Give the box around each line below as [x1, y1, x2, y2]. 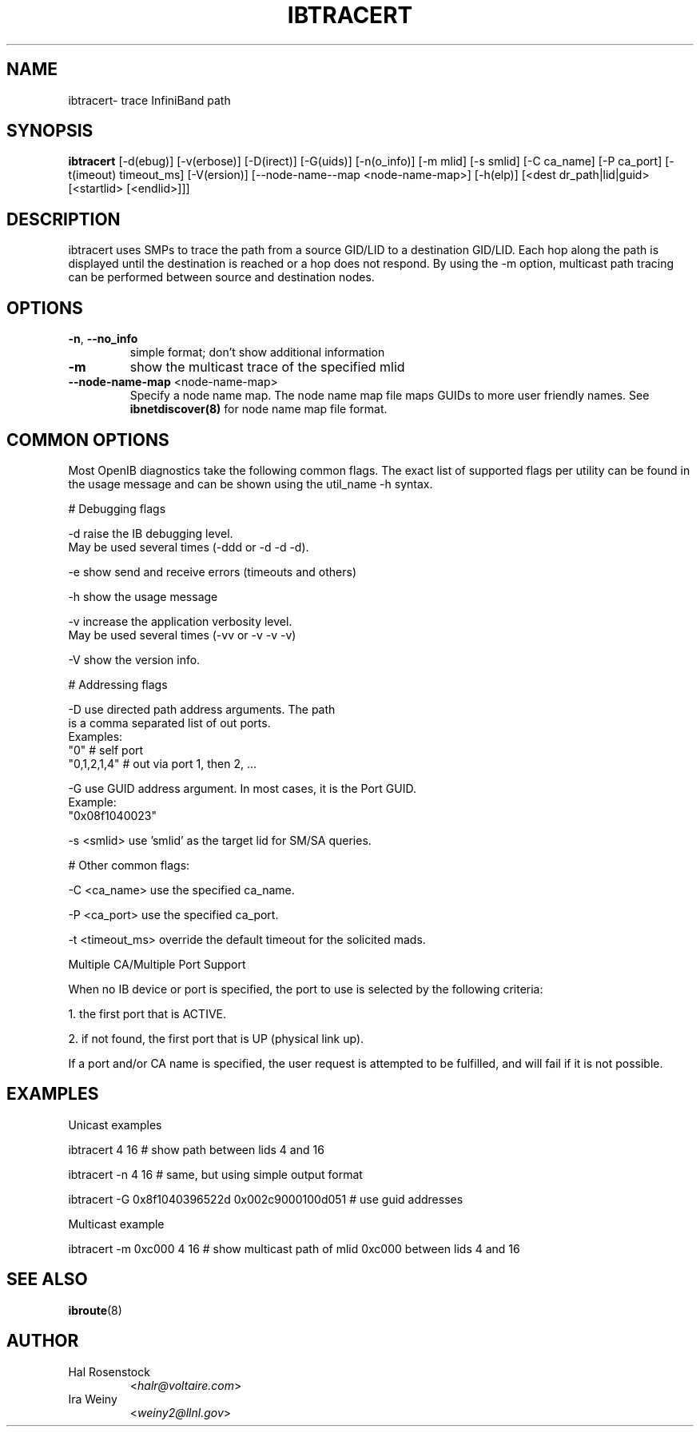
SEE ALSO [6, 1269, 88, 1290]
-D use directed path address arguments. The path [68, 702, 336, 716]
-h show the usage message [68, 589, 218, 603]
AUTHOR [6, 1331, 79, 1351]
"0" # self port [68, 742, 144, 757]
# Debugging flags [68, 501, 166, 515]
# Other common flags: [68, 858, 190, 872]
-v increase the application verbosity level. [68, 614, 292, 628]
